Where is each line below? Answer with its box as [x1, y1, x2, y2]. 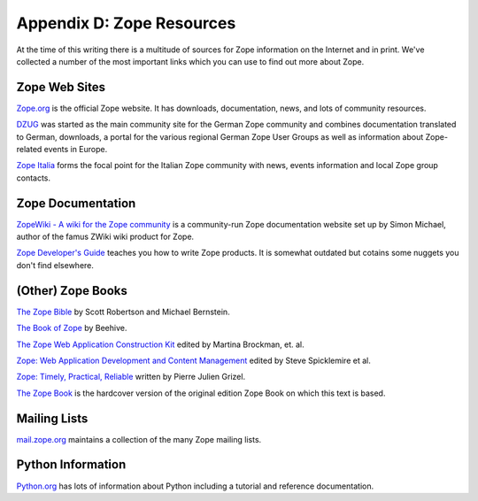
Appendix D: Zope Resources [16, 13, 236, 33]
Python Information [16, 457, 127, 473]
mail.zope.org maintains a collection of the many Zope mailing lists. [16, 434, 262, 444]
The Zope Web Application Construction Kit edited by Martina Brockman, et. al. [16, 339, 305, 350]
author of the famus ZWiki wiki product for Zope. [16, 231, 195, 243]
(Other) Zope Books [16, 283, 128, 298]
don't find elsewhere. [16, 259, 95, 270]
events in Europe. [43, 144, 108, 155]
